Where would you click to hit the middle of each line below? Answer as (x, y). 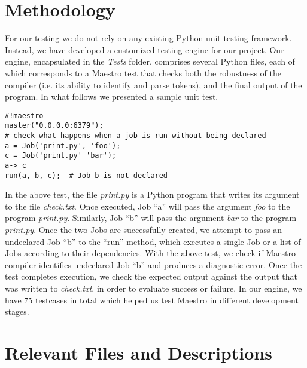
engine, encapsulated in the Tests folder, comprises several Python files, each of (150, 61)
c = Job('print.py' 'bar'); (61, 156)
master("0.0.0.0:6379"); (54, 126)
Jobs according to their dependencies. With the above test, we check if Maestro (150, 253)
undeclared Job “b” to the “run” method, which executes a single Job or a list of (153, 241)
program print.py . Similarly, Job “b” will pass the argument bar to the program (151, 218)
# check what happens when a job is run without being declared (136, 136)
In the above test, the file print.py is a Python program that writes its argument (152, 194)
